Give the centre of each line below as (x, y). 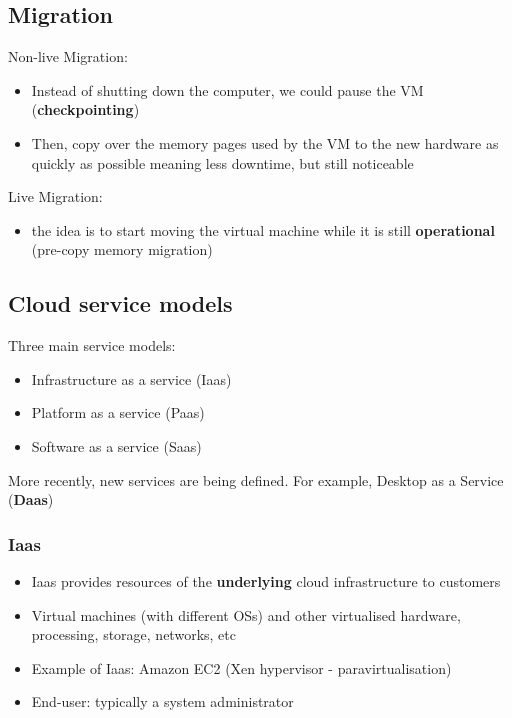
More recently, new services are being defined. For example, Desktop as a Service (256, 479)
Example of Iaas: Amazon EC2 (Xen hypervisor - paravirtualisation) (241, 667)
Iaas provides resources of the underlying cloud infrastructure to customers (266, 580)
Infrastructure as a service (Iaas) (131, 378)
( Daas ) (31, 499)
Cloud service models (120, 303)
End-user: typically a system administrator (162, 701)
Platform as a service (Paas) (118, 412)
